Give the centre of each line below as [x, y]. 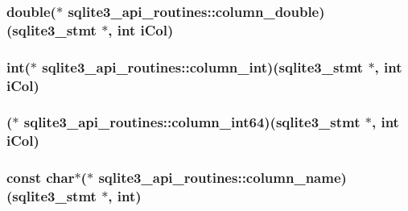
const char [41, 178]
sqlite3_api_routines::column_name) [223, 178]
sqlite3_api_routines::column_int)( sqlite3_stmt [203, 66]
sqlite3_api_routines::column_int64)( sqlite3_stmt [192, 122]
